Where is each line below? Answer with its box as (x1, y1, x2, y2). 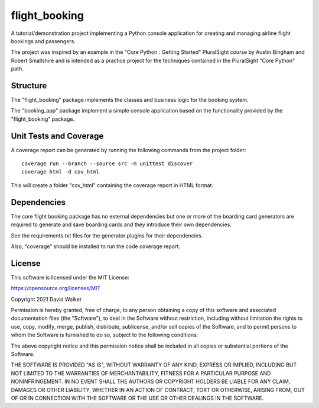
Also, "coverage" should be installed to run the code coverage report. (11, 243, 180, 250)
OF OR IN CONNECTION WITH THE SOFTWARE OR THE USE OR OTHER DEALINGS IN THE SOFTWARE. (11, 394, 264, 401)
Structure (11, 81, 47, 91)
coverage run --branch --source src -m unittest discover (21, 160, 193, 167)
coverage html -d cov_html (21, 169, 100, 175)
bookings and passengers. (11, 37, 76, 44)
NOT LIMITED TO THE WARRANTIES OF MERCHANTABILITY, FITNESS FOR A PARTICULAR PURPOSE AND (11, 370, 271, 377)
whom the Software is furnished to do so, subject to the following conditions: (11, 332, 198, 339)
